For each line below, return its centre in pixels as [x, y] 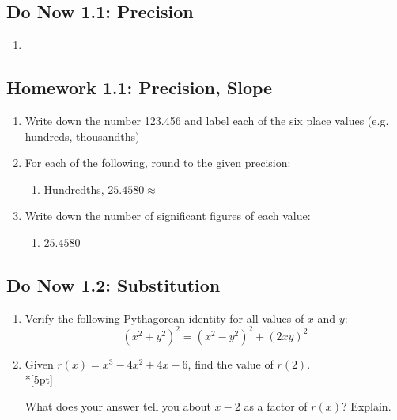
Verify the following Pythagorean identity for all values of [164, 318]
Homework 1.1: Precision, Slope [140, 87]
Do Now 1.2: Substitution [113, 284]
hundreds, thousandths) [82, 136]
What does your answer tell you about [118, 406]
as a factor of [276, 406]
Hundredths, [74, 189]
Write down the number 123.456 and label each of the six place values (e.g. [207, 120]
